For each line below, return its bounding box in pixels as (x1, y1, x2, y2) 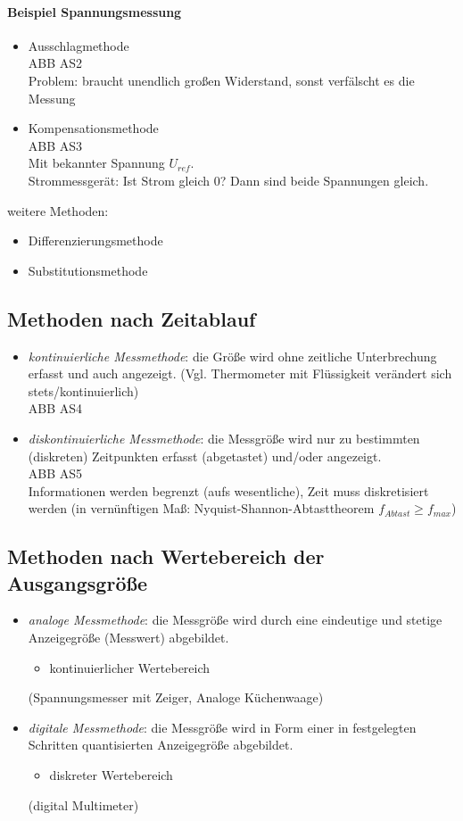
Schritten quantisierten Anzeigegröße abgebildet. (28, 735, 294, 754)
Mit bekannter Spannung (28, 153, 165, 172)
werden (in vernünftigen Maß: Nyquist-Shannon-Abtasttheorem (28, 499, 375, 518)
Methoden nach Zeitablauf (7, 304, 256, 332)
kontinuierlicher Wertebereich (49, 658, 211, 676)
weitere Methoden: (7, 201, 109, 220)
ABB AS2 (28, 54, 83, 72)
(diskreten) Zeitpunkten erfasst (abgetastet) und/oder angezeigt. (28, 446, 382, 465)
